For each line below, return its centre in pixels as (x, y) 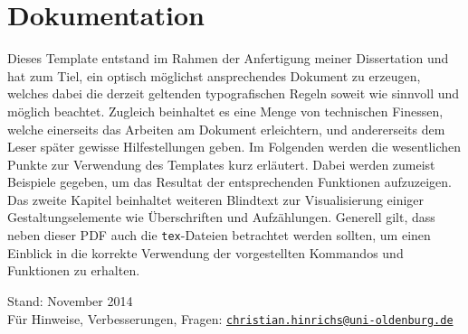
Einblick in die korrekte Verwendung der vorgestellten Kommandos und (205, 252)
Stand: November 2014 (70, 300)
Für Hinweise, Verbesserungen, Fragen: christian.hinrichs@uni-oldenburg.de (230, 318)
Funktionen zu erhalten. (74, 270)
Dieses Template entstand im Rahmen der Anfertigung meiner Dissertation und (228, 58)
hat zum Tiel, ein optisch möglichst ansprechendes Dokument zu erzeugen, (214, 75)
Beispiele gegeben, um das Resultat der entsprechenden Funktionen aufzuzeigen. (229, 182)
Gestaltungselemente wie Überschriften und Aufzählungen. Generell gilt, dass (221, 217)
